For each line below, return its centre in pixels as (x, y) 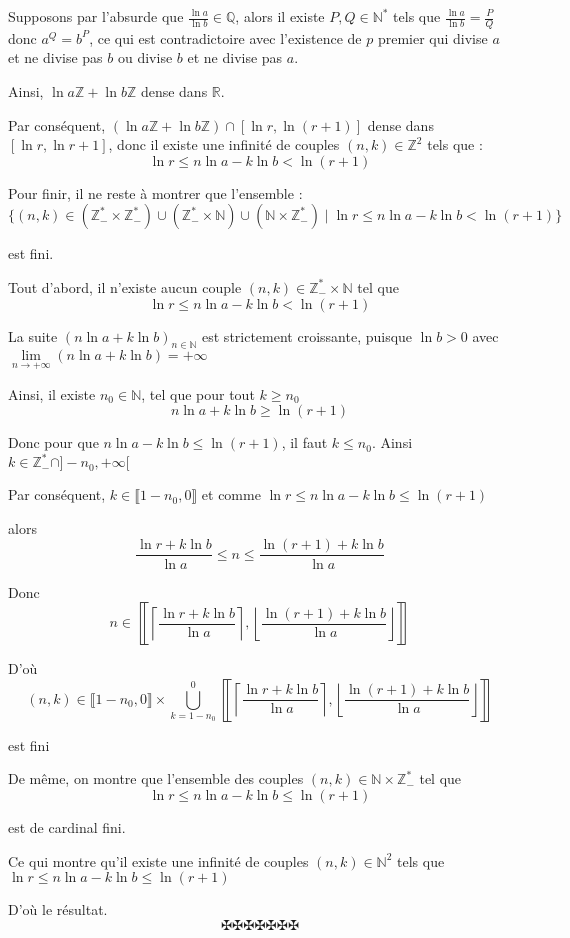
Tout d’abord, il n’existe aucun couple (125, 286)
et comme (231, 494)
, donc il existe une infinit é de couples (224, 144)
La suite (33, 335)
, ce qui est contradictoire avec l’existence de (225, 37)
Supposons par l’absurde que (96, 16)
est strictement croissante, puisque (307, 335)
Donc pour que (53, 442)
